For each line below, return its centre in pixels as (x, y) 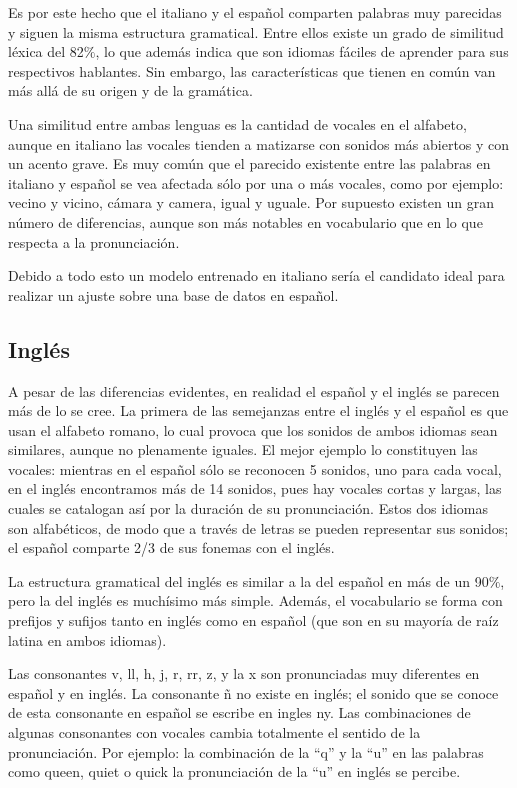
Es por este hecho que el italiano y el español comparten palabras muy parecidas (255, 12)
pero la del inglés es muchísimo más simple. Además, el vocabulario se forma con (255, 600)
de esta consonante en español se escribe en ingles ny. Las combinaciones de (239, 712)
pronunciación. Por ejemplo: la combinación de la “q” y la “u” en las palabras (246, 751)
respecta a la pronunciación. (94, 241)
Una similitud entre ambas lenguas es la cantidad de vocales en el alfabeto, (237, 123)
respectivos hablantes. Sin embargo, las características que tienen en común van (252, 70)
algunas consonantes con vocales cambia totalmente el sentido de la (214, 732)
